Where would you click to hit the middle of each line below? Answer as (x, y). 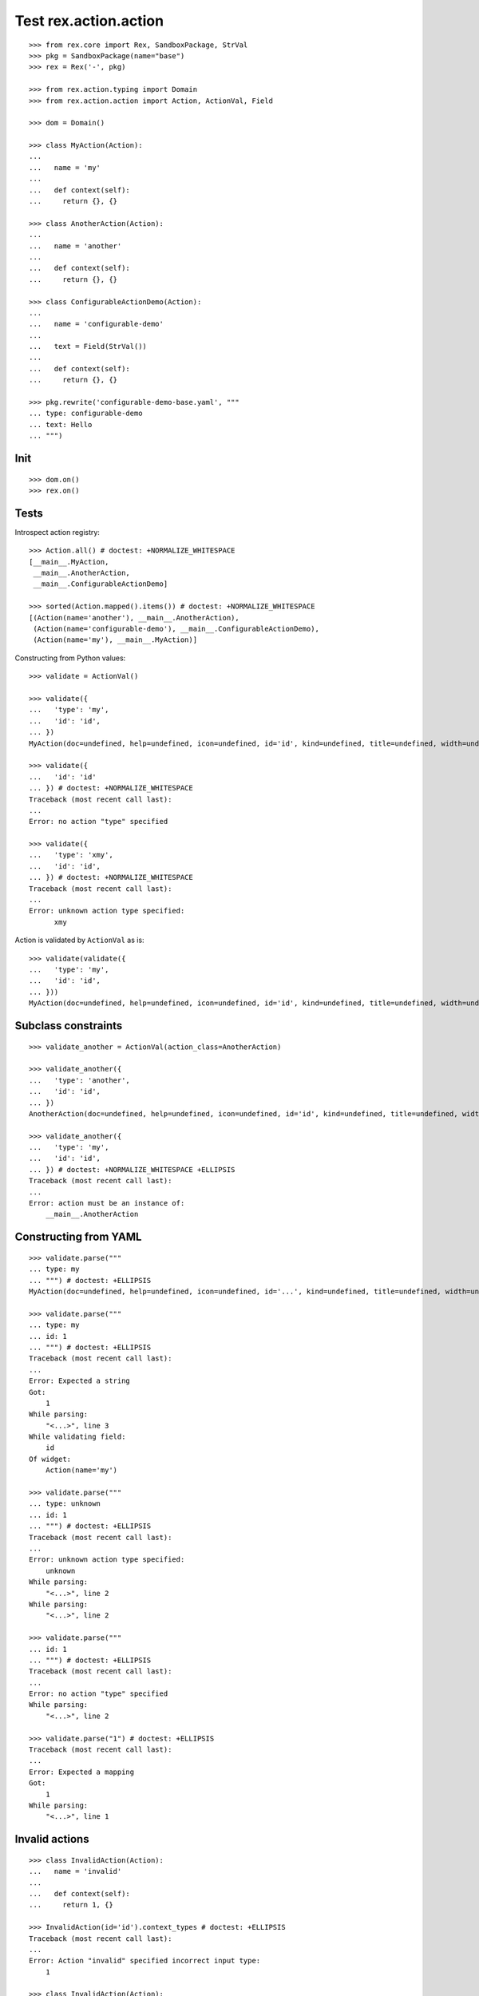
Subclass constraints (69, 1026)
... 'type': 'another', (80, 1080)
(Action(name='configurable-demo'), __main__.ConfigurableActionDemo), (176, 629)
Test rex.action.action (89, 21)
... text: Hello (61, 424)
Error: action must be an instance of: (107, 1203)
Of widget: (50, 1459)
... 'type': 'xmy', (71, 855)
